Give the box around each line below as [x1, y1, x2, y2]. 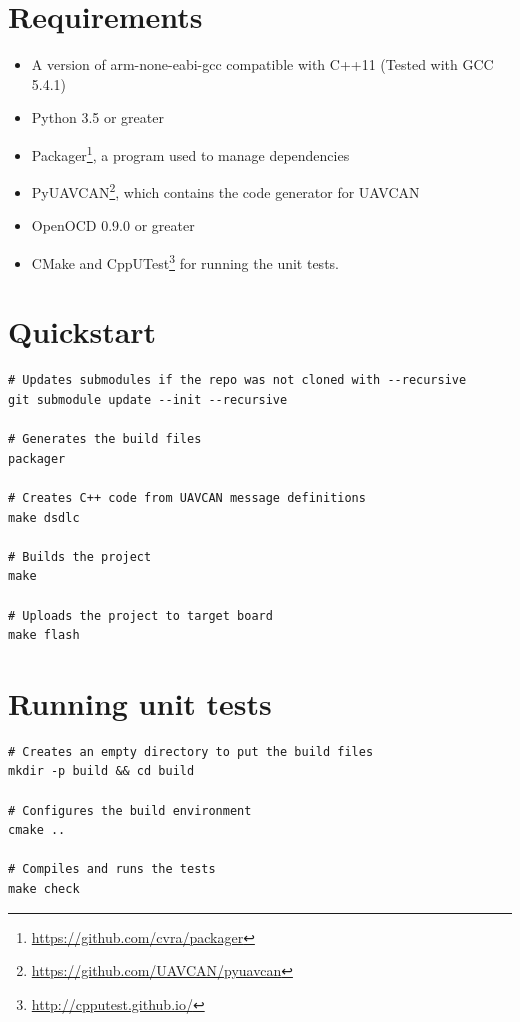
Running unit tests [8, 682, 272, 723]
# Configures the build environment [8, 803, 252, 818]
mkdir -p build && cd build [8, 764, 195, 779]
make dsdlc [8, 510, 80, 525]
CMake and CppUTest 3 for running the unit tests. [31, 250, 339, 273]
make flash [8, 628, 80, 643]
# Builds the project [8, 549, 152, 564]
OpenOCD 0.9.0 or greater [31, 215, 195, 236]
